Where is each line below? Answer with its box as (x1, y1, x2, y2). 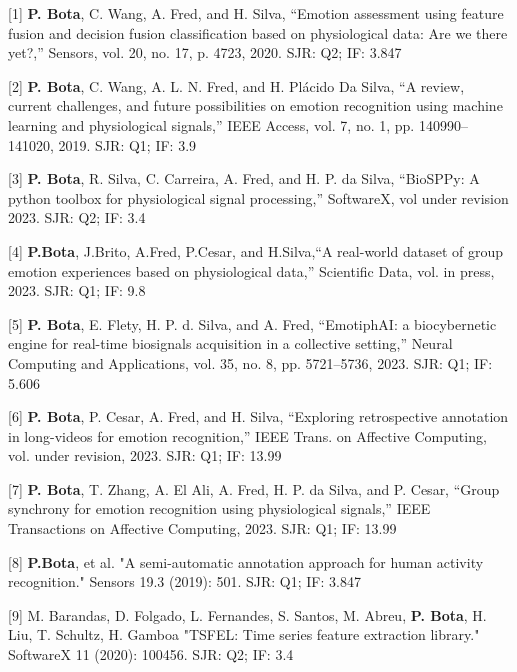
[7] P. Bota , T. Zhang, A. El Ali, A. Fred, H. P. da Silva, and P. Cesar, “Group (8, 478, 500, 499)
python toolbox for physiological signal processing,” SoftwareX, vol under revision (8, 187, 509, 208)
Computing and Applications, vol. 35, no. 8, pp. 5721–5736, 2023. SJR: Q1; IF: (8, 352, 493, 373)
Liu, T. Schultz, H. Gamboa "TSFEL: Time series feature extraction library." (8, 624, 480, 645)
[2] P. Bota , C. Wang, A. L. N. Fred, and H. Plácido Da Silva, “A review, (8, 75, 465, 96)
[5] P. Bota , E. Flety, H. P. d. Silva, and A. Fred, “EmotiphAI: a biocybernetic (8, 313, 497, 334)
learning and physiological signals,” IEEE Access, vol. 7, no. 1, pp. (8, 114, 415, 135)
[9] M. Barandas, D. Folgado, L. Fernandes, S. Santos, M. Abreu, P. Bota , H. (8, 604, 487, 625)
